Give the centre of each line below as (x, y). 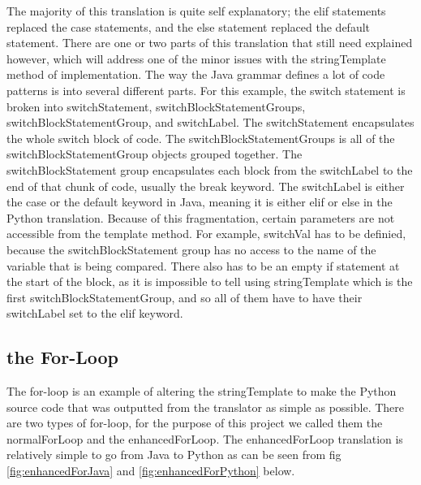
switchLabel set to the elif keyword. (95, 313)
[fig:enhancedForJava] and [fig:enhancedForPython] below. (151, 471)
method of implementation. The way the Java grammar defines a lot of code (196, 74)
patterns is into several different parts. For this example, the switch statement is (206, 90)
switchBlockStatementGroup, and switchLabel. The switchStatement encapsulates (210, 122)
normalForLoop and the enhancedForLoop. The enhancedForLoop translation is (205, 438)
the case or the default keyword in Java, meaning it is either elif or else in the (200, 202)
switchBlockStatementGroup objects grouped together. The (155, 154)
